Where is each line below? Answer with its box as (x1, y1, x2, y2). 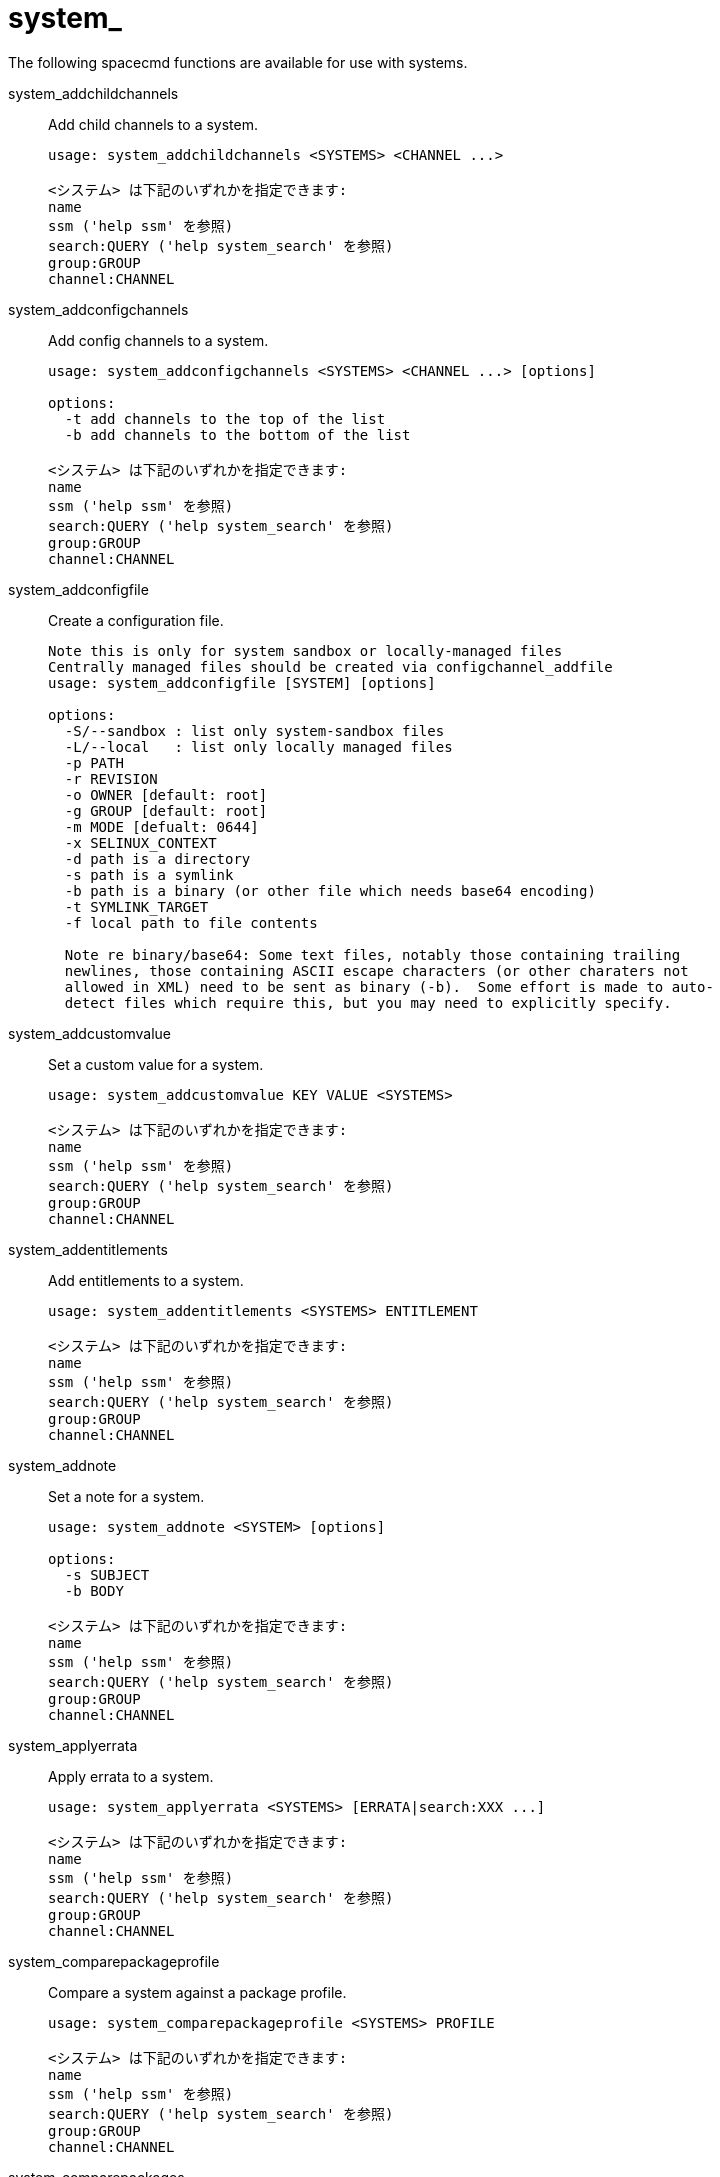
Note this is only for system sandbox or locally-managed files (48, 642, 563, 659)
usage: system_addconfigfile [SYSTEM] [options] (48, 674, 436, 691)
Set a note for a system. (48, 1487, 205, 1505)
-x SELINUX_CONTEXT (64, 834, 217, 851)
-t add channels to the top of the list (64, 410, 386, 427)
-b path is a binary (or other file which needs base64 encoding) (64, 882, 596, 899)
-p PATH (64, 754, 124, 771)
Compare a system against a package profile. (48, 1983, 347, 2001)
